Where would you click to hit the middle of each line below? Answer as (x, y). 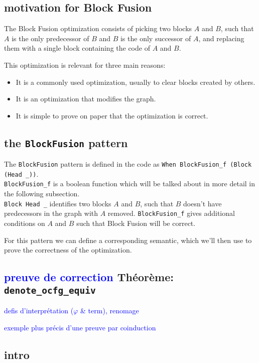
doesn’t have (203, 203)
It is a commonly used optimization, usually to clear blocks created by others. (136, 82)
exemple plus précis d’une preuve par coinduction (80, 327)
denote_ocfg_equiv (50, 290)
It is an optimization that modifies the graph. (86, 99)
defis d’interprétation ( (39, 310)
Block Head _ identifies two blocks (58, 203)
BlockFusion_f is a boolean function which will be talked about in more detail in (130, 184)
